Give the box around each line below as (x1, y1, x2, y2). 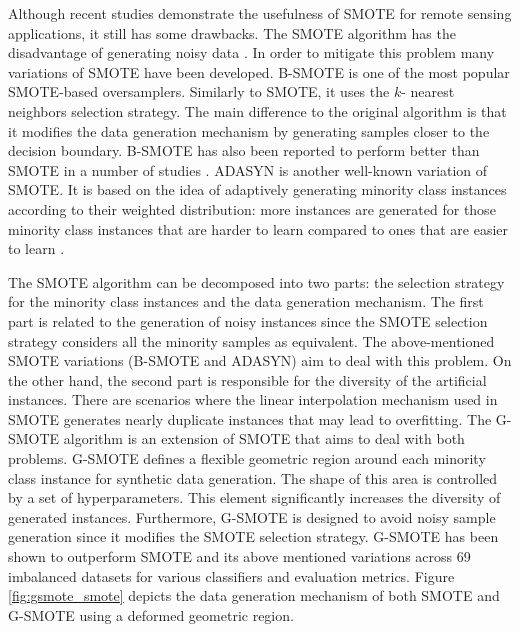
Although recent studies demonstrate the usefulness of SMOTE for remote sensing (8, 3, 512, 23)
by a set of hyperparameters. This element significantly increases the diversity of (8, 487, 501, 508)
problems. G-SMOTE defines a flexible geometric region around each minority (8, 448, 486, 469)
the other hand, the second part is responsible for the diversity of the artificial (8, 369, 487, 390)
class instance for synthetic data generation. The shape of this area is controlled (8, 467, 498, 488)
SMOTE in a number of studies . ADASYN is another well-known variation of (8, 159, 488, 180)
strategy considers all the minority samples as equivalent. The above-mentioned (8, 330, 495, 351)
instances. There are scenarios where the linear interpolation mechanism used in (8, 389, 498, 410)
